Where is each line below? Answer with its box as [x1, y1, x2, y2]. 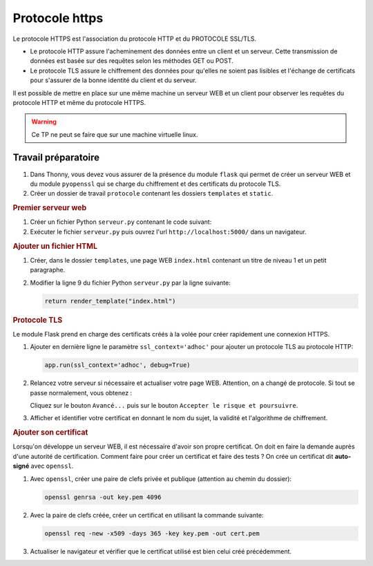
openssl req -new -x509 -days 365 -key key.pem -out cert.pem [44, 529, 260, 537]
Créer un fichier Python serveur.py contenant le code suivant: [30, 218, 212, 226]
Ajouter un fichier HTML [12, 241, 98, 251]
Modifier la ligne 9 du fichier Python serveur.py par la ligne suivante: [30, 279, 231, 287]
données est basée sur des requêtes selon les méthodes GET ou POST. [30, 57, 234, 65]
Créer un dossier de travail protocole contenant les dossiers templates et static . [30, 189, 274, 198]
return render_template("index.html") [44, 297, 176, 305]
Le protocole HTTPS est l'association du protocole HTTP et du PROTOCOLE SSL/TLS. [12, 35, 257, 43]
